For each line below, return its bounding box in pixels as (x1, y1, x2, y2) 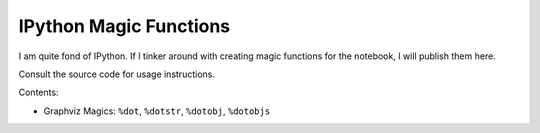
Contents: (18, 86, 59, 99)
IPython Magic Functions (18, 15, 231, 37)
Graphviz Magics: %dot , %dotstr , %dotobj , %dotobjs (43, 105, 271, 117)
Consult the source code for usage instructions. (18, 68, 215, 80)
